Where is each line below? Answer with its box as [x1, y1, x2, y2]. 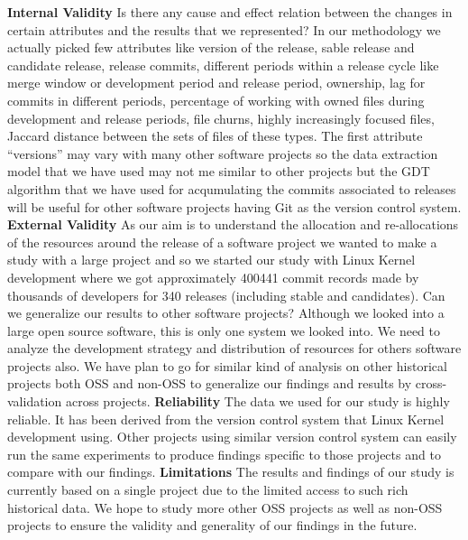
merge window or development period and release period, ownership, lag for [7, 73, 426, 92]
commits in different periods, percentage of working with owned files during [7, 90, 425, 109]
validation [7, 392, 62, 411]
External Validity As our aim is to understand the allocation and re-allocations [7, 215, 459, 234]
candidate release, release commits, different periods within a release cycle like [7, 55, 439, 74]
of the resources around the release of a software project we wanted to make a [7, 232, 437, 251]
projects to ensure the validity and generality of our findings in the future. [7, 516, 418, 535]
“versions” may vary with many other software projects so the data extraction [7, 144, 438, 163]
